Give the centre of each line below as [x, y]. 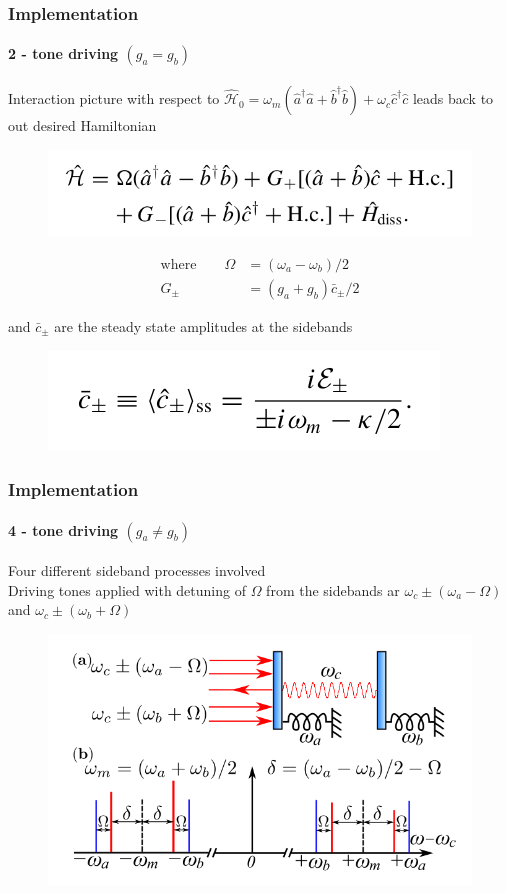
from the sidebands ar [333, 589]
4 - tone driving [63, 529]
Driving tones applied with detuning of [127, 589]
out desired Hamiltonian [82, 125]
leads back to [453, 98]
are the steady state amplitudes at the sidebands [203, 325]
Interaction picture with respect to [114, 98]
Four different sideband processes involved [137, 570]
